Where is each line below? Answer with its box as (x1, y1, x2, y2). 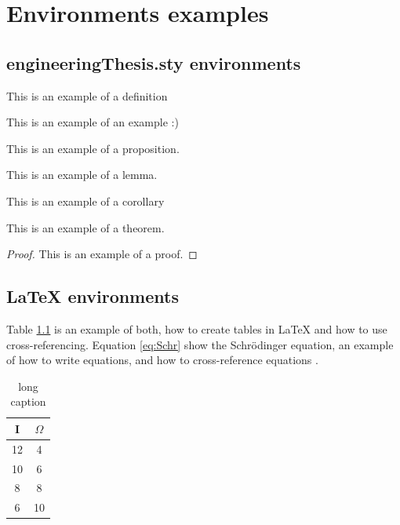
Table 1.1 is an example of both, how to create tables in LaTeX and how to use (6, 320, 387, 337)
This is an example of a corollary (6, 192, 165, 209)
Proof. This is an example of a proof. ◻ (6, 246, 198, 262)
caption (10, 393, 46, 410)
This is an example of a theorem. (6, 219, 165, 235)
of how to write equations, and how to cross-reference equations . (6, 352, 318, 368)
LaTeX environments (6, 284, 179, 308)
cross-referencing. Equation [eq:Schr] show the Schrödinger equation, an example (6, 336, 394, 352)
